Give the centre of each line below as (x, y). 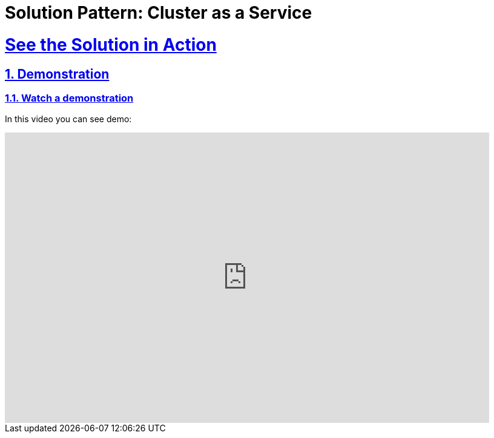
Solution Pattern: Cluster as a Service (159, 13)
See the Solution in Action (111, 44)
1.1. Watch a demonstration (69, 98)
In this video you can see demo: (68, 119)
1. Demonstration (57, 74)
